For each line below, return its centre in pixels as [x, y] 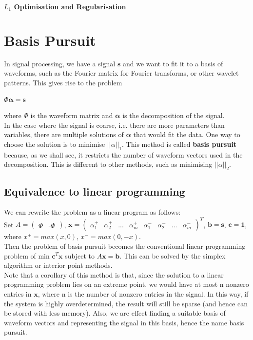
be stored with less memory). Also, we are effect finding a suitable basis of [115, 313]
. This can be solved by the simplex [173, 255]
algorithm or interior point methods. [58, 265]
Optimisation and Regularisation [70, 6]
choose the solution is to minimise [55, 144]
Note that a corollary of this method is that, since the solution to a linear [114, 274]
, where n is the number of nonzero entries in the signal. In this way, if [143, 293]
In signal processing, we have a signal [60, 63]
